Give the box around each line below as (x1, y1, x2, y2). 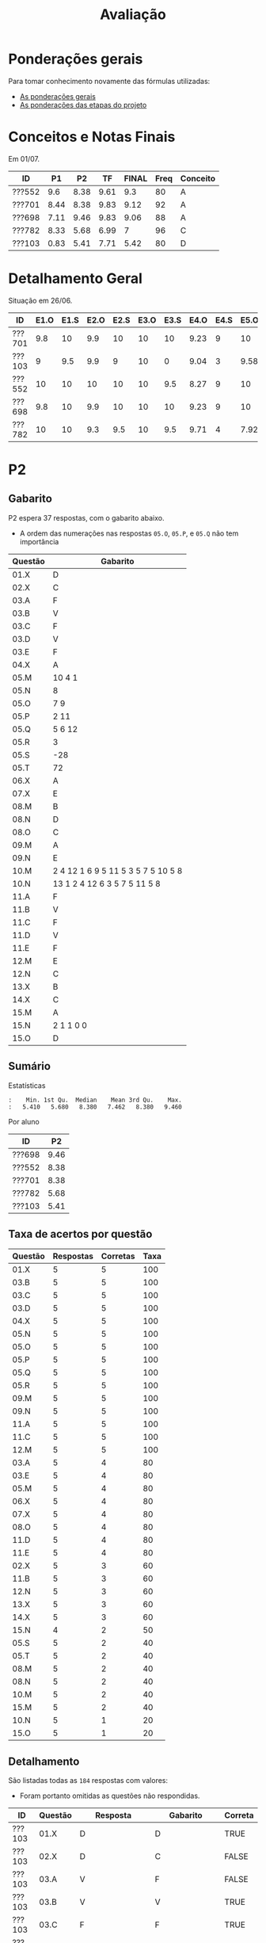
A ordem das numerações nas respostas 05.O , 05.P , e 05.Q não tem (19, 529, 239, 538)
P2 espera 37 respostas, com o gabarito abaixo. (8, 513, 165, 522)
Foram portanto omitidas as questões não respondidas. (19, 1791, 200, 1800)
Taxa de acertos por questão (8, 1227, 153, 1241)
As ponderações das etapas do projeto (19, 100, 147, 109)
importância (19, 536, 59, 546)
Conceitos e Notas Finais (8, 128, 176, 146)
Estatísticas (8, 1080, 46, 1090)
